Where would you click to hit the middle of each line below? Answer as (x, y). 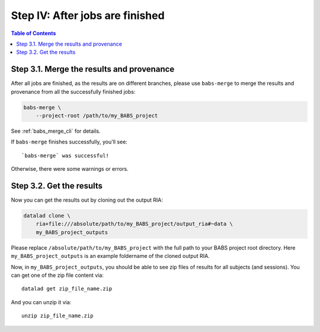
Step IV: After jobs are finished (88, 15)
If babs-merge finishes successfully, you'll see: (69, 142)
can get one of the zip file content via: (57, 275)
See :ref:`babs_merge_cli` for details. (56, 131)
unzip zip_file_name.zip (57, 316)
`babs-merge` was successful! (65, 155)
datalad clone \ (47, 216)
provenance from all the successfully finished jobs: (73, 91)
